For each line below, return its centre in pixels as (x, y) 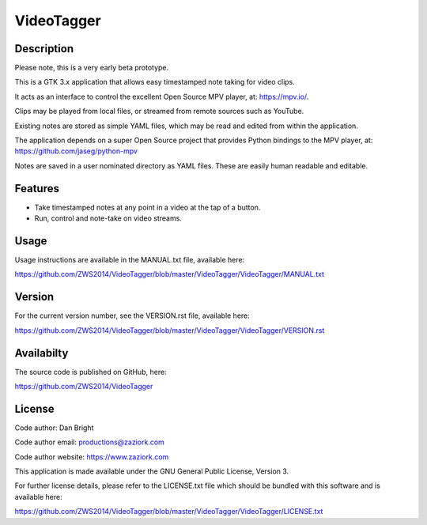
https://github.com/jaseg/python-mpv (76, 151)
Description (44, 49)
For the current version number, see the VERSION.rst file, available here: (132, 315)
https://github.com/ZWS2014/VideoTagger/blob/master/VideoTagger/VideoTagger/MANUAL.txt (169, 274)
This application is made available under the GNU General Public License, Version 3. (152, 471)
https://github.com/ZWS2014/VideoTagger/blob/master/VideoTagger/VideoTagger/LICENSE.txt (169, 512)
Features (37, 189)
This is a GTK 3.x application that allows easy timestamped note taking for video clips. (155, 82)
